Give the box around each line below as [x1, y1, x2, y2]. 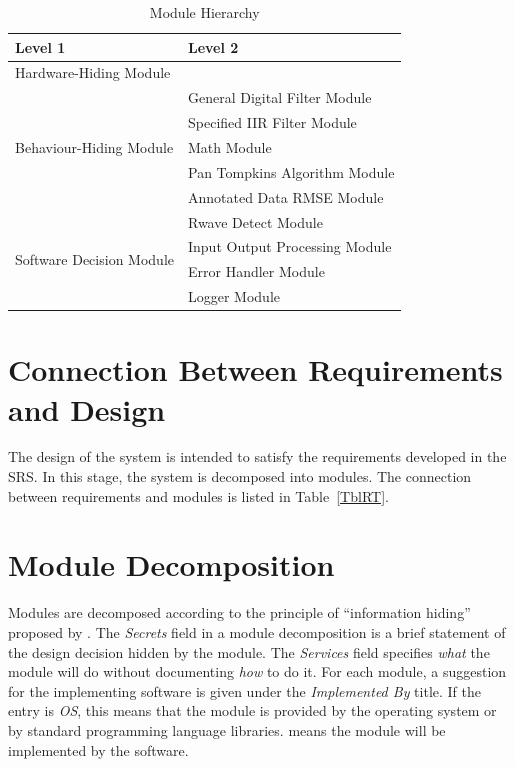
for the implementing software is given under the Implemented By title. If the [8, 680, 481, 701]
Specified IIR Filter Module [187, 112, 357, 133]
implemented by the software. [8, 739, 189, 760]
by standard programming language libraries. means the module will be [8, 719, 446, 740]
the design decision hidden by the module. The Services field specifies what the [8, 641, 490, 662]
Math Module [187, 136, 272, 157]
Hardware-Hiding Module [15, 62, 171, 83]
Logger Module [187, 286, 281, 307]
